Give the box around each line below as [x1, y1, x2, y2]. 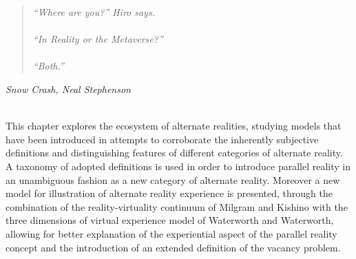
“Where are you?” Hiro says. [32, 5, 155, 19]
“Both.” [32, 59, 64, 73]
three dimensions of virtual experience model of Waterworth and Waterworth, [6, 213, 334, 227]
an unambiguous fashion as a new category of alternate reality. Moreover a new [6, 172, 340, 187]
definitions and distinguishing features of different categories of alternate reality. [6, 145, 343, 160]
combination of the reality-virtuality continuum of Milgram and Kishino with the [6, 199, 348, 214]
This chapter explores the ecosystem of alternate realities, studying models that [6, 118, 342, 133]
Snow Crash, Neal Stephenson [6, 81, 131, 96]
